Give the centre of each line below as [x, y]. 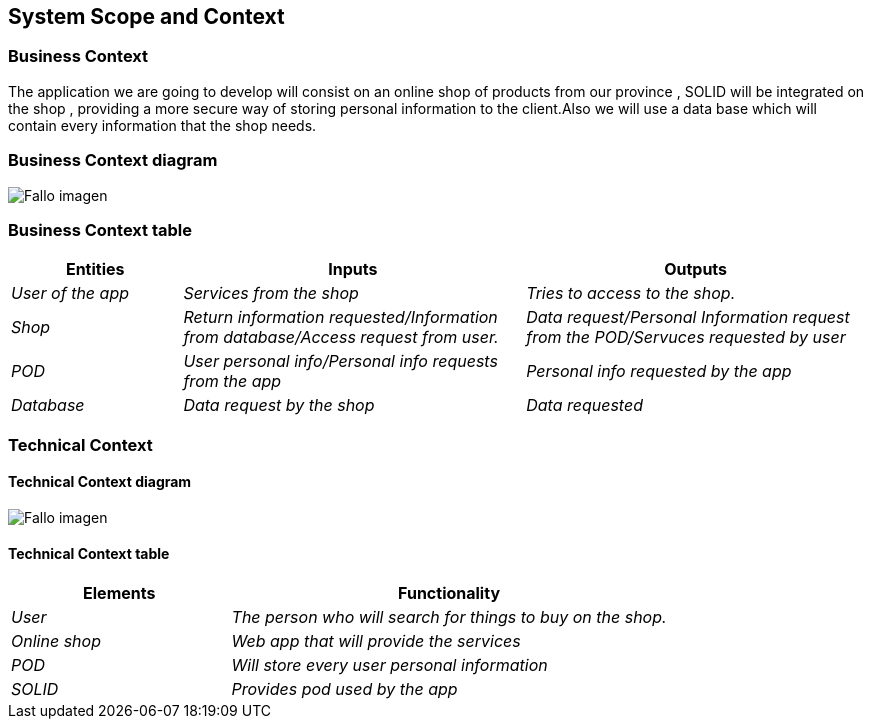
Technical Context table [89, 553]
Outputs [696, 269]
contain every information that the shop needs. [162, 125]
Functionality [449, 593]
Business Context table [100, 229]
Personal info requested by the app [659, 371]
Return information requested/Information [340, 317]
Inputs [353, 269]
